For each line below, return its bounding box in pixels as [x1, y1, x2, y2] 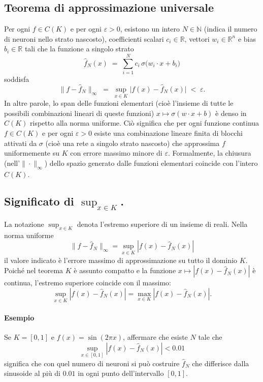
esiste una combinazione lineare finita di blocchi [94, 127, 243, 138]
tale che [198, 331, 222, 342]
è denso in [215, 107, 247, 118]
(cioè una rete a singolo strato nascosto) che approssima [45, 137, 220, 148]
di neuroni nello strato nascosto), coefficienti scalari [4, 33, 164, 44]
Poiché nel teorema [4, 265, 63, 276]
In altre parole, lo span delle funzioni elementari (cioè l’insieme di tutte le [4, 98, 234, 108]
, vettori [184, 33, 210, 44]
